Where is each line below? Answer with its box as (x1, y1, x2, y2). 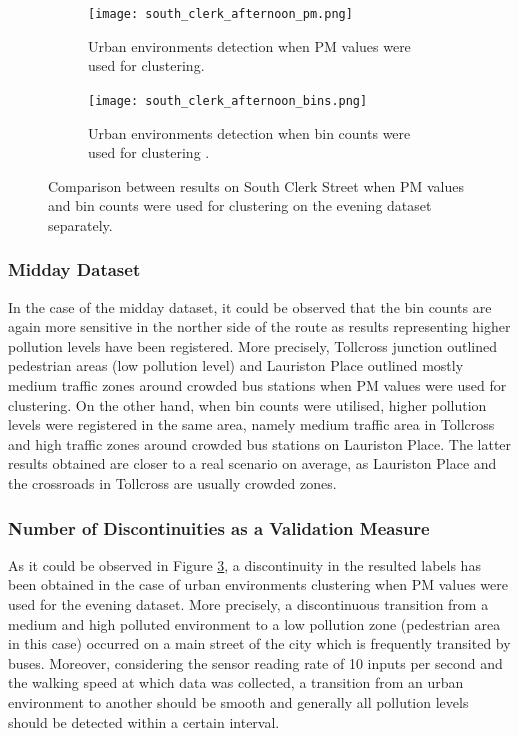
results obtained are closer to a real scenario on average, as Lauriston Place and (8, 453, 497, 474)
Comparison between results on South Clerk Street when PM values (48, 175, 464, 196)
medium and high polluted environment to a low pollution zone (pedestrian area (8, 613, 501, 634)
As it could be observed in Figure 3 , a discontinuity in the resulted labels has (8, 554, 481, 575)
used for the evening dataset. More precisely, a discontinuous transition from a (8, 594, 489, 615)
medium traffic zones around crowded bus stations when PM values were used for (8, 375, 507, 396)
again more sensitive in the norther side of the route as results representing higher (8, 316, 511, 337)
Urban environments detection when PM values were (88, 35, 411, 56)
